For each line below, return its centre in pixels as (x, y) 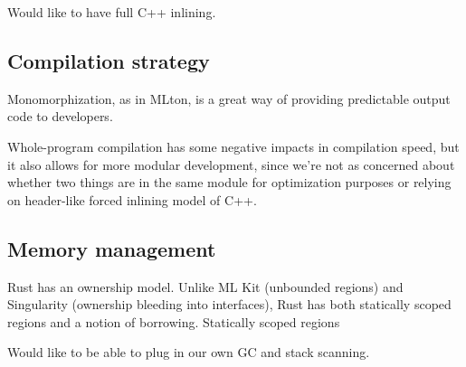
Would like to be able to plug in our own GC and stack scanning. (189, 352)
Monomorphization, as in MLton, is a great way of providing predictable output (229, 98)
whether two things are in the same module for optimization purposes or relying (229, 182)
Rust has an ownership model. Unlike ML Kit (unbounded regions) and (205, 286)
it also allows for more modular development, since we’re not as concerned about (231, 164)
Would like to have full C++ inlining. (112, 12)
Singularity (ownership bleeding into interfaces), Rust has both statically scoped (229, 304)
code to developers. (60, 116)
